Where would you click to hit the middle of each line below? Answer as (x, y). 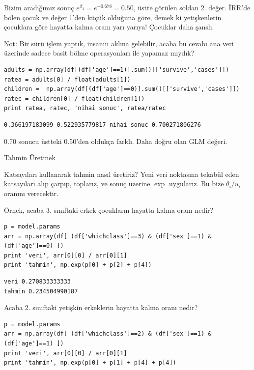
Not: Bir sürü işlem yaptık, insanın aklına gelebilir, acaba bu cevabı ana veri (119, 43)
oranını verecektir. (31, 193)
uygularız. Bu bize (196, 184)
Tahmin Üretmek (30, 157)
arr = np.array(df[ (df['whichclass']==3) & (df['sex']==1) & (108, 236)
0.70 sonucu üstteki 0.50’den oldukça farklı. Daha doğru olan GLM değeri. (116, 141)
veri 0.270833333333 (38, 282)
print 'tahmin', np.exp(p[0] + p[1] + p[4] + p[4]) (90, 363)
